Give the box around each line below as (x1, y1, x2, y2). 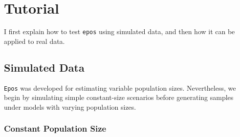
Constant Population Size (4, 122, 107, 135)
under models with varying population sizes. (4, 101, 136, 112)
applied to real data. (4, 36, 65, 46)
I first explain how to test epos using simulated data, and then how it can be (4, 26, 235, 37)
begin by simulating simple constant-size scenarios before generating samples (4, 92, 234, 102)
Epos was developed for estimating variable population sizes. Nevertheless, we (4, 82, 236, 93)
